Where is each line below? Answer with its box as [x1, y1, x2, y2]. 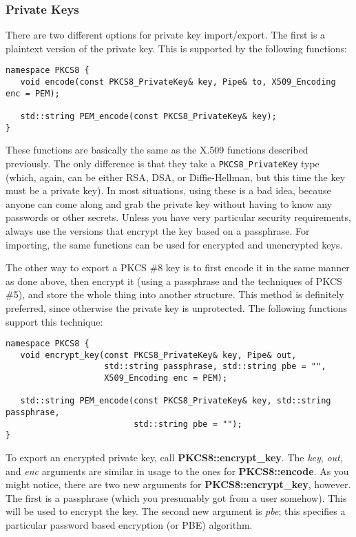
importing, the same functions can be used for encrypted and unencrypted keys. [6, 237, 343, 251]
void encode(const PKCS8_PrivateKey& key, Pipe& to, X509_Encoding [20, 77, 336, 87]
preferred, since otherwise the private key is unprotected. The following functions [6, 300, 347, 315]
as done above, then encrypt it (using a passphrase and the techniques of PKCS [6, 273, 342, 288]
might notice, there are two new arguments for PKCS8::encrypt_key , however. [6, 477, 351, 492]
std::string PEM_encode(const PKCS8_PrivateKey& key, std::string [20, 396, 331, 406]
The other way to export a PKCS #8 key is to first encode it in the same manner [6, 260, 350, 275]
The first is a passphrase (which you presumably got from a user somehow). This [6, 490, 347, 505]
